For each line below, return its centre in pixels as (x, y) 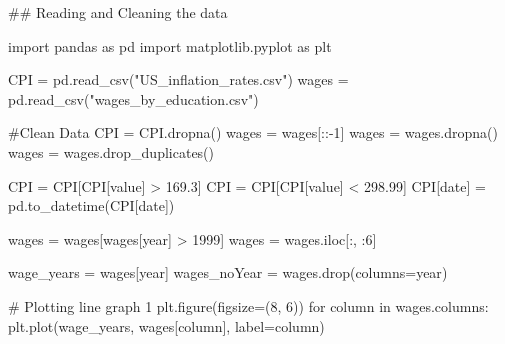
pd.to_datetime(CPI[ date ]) (91, 205)
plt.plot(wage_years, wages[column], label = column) (166, 325)
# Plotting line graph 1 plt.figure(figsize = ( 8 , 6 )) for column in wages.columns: (248, 305)
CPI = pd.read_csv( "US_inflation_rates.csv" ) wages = (178, 79)
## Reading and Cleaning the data (118, 12)
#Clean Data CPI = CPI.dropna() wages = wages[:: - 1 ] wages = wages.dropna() (253, 132)
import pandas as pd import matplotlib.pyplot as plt (170, 45)
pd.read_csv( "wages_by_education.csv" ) (133, 98)
